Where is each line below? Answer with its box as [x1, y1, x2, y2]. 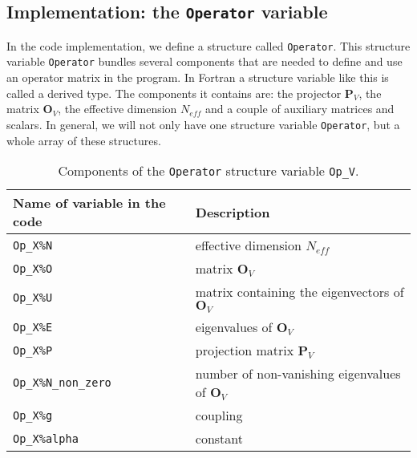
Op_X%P [13, 343, 53, 357]
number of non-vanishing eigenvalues [195, 364, 401, 383]
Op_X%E [13, 320, 53, 334]
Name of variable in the [13, 193, 166, 213]
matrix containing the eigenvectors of [195, 282, 404, 302]
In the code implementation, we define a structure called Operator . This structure [6, 37, 411, 54]
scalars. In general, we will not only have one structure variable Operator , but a [6, 116, 400, 132]
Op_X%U [13, 291, 53, 305]
